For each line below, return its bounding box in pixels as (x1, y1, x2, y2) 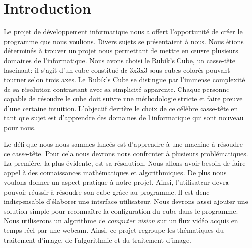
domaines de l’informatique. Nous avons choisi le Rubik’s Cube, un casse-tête (4, 55, 236, 65)
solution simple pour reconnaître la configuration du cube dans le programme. (4, 205, 238, 216)
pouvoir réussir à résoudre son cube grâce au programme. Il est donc (4, 186, 210, 197)
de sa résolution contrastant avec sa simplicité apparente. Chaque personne (4, 84, 229, 94)
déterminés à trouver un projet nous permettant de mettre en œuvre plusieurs (4, 45, 238, 56)
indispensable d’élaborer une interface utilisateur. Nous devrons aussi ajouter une (4, 196, 248, 206)
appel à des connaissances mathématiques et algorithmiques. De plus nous (4, 167, 227, 178)
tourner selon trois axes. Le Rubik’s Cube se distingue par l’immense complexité (4, 74, 245, 85)
